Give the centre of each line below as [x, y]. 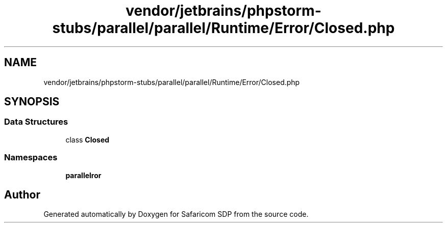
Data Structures [36, 122]
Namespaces [31, 158]
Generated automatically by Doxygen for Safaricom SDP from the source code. [176, 214]
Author [22, 194]
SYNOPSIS [32, 102]
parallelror [83, 175]
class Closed [88, 139]
